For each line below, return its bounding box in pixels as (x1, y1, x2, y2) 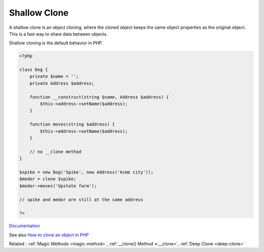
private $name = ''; (29, 74, 79, 79)
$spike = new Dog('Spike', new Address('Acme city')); (19, 169, 154, 175)
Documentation (9, 223, 40, 229)
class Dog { (19, 67, 48, 73)
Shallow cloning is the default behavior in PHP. (9, 40, 103, 46)
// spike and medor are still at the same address (19, 197, 144, 202)
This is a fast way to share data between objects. (9, 31, 108, 37)
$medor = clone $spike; (19, 176, 77, 182)
